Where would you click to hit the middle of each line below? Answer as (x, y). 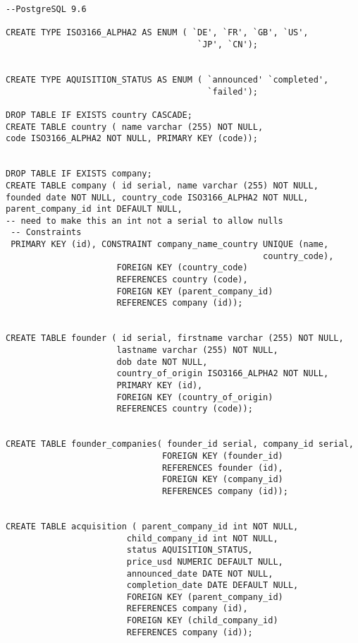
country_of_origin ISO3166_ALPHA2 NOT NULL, (223, 374)
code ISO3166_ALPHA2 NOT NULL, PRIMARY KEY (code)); (132, 139)
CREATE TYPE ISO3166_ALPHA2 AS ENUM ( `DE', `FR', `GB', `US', (157, 33)
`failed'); (233, 91)
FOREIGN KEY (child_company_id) (202, 621)
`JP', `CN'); (228, 44)
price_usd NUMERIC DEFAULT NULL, (205, 561)
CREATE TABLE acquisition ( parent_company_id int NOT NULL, (152, 526)
